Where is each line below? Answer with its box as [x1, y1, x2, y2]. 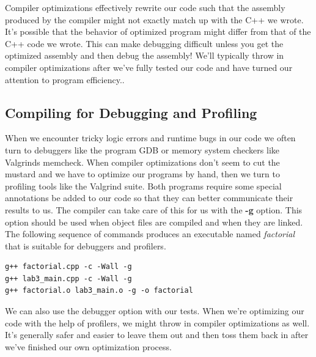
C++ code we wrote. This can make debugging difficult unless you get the [5, 37, 284, 50]
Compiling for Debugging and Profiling [5, 103, 257, 122]
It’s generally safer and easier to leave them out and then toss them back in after [5, 328, 309, 341]
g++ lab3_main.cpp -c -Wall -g [5, 274, 132, 283]
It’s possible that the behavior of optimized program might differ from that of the [5, 25, 311, 38]
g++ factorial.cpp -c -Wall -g [5, 262, 132, 271]
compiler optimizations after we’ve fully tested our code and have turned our [5, 61, 293, 73]
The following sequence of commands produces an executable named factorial [5, 227, 295, 240]
